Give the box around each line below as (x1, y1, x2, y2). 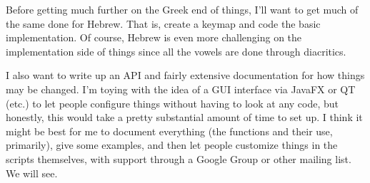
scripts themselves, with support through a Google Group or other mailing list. (6, 151, 351, 166)
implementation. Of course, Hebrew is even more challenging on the (6, 30, 302, 45)
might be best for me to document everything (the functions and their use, (6, 123, 333, 138)
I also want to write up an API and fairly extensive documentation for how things (6, 68, 365, 83)
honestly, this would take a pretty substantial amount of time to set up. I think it (6, 110, 363, 125)
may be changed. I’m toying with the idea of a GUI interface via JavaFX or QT (6, 81, 356, 96)
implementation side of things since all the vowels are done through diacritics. (6, 43, 346, 58)
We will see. (6, 165, 58, 180)
